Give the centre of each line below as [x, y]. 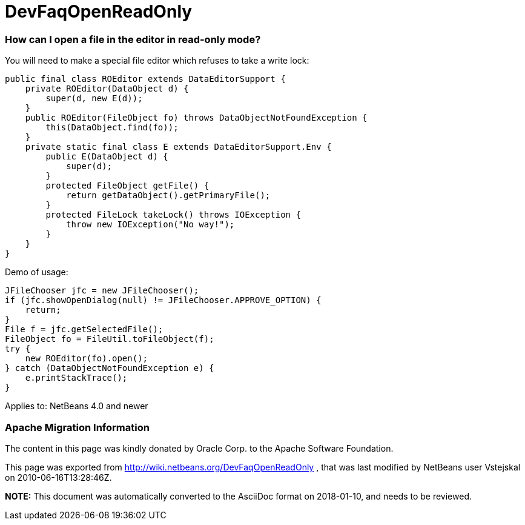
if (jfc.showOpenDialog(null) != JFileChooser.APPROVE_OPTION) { [163, 300]
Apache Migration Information [77, 427]
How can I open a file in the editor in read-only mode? [133, 39]
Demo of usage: [37, 272]
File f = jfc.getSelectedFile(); [84, 329]
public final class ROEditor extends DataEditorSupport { [145, 79]
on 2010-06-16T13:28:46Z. [58, 477]
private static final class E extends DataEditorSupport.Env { [178, 147]
